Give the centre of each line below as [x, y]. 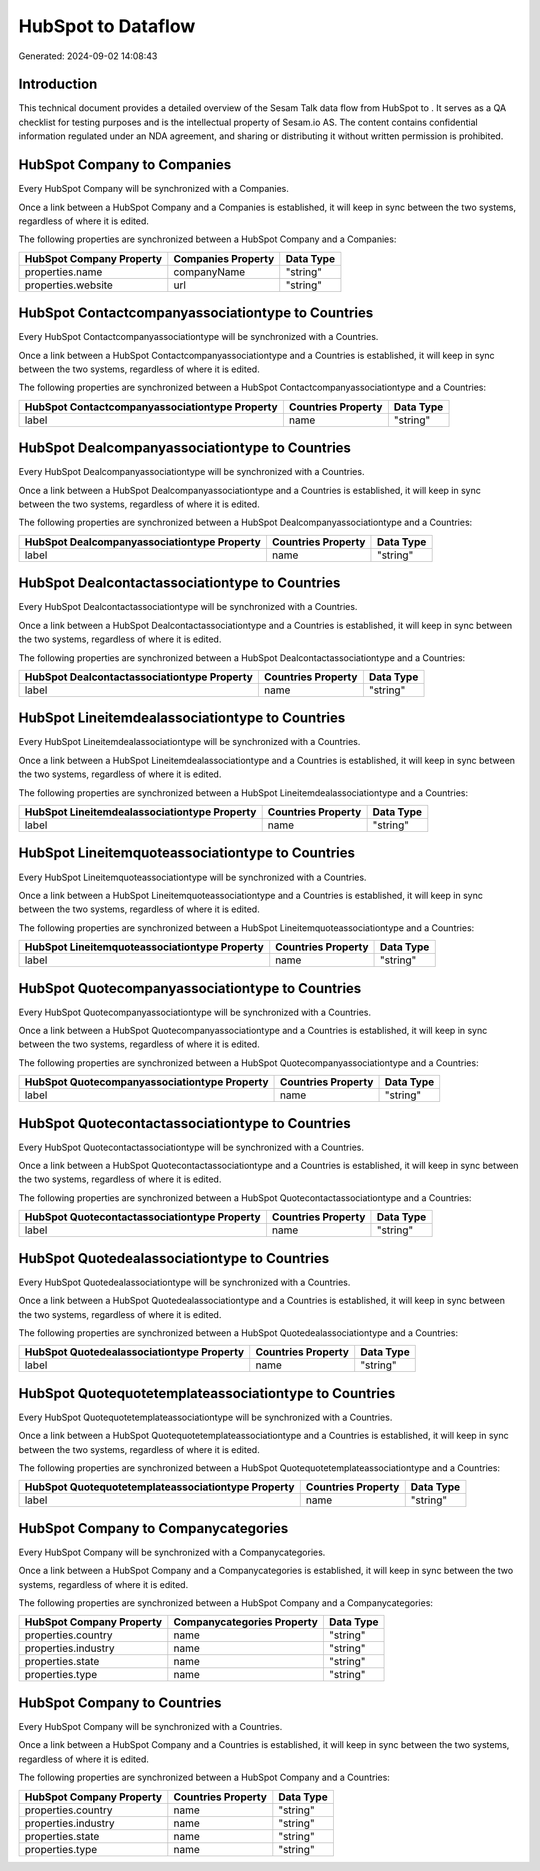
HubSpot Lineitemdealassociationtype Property [140, 812]
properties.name [63, 272]
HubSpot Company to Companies [125, 165]
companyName [209, 272]
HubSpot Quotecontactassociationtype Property [142, 1217]
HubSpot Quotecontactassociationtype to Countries [185, 1123]
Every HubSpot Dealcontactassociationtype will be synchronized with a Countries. [188, 607]
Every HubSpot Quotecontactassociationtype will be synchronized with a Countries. [191, 1147]
